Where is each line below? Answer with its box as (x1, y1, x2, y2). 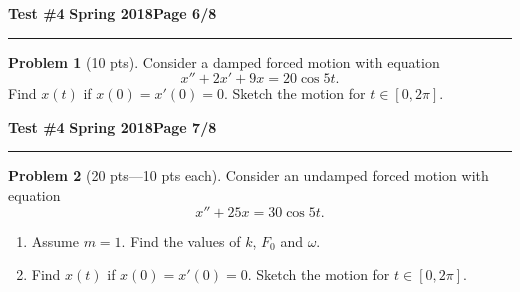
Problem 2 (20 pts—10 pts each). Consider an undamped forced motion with (8, 165, 489, 186)
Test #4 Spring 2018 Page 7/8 (8, 116, 217, 137)
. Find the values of (121, 230, 241, 251)
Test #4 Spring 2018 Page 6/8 (8, 3, 217, 23)
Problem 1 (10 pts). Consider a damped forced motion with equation (8, 51, 440, 72)
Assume (31, 230, 79, 251)
